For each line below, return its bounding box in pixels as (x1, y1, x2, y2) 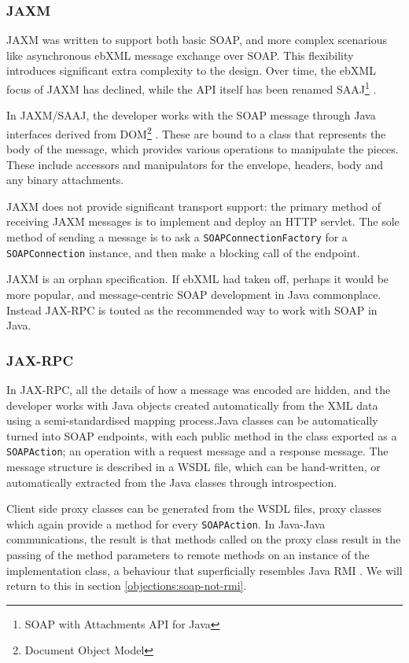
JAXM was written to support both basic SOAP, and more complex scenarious (6, 31, 387, 48)
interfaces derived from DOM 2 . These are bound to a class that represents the (6, 123, 386, 142)
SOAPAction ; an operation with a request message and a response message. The (6, 443, 389, 459)
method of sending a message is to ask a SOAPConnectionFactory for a (6, 229, 348, 245)
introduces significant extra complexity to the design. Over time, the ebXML (6, 62, 376, 79)
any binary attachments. (6, 171, 124, 188)
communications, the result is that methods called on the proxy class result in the (6, 531, 401, 547)
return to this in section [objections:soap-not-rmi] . (6, 577, 247, 594)
